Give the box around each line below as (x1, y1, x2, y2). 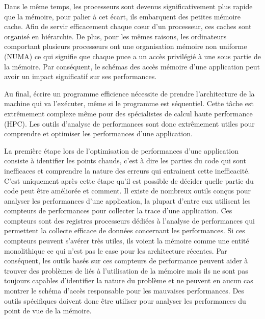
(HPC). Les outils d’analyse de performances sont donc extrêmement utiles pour (4, 118, 255, 129)
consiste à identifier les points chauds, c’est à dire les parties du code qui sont (4, 155, 246, 166)
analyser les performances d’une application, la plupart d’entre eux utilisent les (4, 195, 251, 206)
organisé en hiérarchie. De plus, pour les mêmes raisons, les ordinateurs (4, 31, 227, 41)
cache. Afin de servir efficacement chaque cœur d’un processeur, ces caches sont (4, 21, 252, 32)
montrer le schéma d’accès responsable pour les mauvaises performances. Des (4, 285, 244, 296)
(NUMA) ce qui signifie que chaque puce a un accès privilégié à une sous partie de (4, 51, 261, 61)
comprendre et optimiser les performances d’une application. (4, 128, 193, 139)
